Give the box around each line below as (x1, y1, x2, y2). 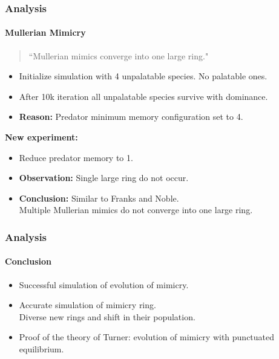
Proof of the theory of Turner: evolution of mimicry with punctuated (19, 331, 275, 343)
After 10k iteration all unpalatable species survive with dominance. (19, 90, 268, 102)
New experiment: (5, 131, 78, 143)
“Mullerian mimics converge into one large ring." (28, 49, 209, 62)
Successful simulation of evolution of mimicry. (19, 278, 189, 291)
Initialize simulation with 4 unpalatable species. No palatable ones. (19, 70, 268, 82)
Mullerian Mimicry (5, 26, 86, 39)
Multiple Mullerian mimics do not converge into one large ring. (19, 203, 253, 216)
